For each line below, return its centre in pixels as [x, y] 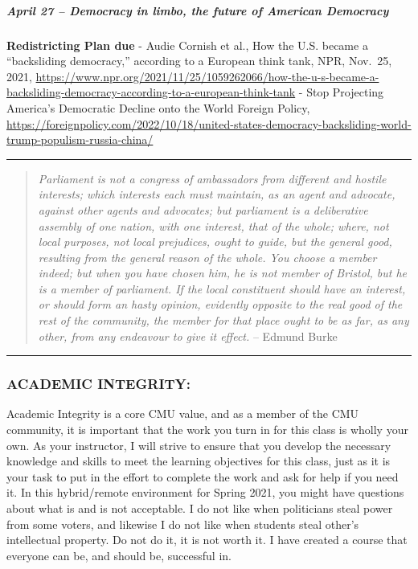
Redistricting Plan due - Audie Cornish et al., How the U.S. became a [187, 45]
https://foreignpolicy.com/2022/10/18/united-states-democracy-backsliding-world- [209, 123]
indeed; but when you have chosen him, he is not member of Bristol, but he [223, 273]
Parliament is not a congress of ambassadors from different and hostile [212, 178]
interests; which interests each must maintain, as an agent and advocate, [217, 194]
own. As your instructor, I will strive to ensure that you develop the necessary [199, 445]
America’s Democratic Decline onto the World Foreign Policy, [158, 107]
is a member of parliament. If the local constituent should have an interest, [222, 288]
